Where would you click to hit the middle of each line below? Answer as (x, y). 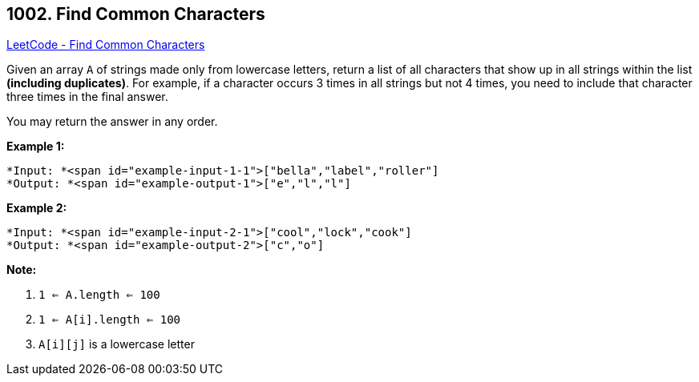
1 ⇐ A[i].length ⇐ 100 (110, 320)
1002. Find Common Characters (136, 14)
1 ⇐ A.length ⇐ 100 (99, 295)
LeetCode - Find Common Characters (106, 45)
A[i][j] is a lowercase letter (117, 344)
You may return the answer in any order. (112, 122)
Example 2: (37, 208)
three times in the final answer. (87, 97)
